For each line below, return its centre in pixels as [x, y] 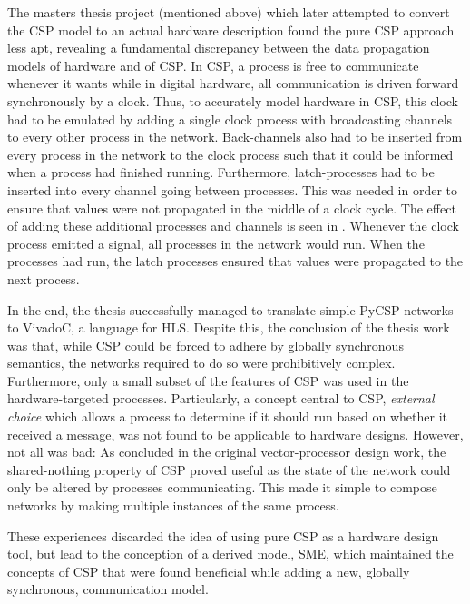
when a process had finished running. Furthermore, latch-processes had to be [221, 172]
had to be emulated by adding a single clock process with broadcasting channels [230, 119]
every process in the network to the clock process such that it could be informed [230, 154]
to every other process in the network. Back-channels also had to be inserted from [235, 137]
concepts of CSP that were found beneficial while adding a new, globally [209, 571]
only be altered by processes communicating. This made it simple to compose [222, 487]
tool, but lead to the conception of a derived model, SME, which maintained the [230, 554]
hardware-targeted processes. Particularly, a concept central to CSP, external [221, 398]
